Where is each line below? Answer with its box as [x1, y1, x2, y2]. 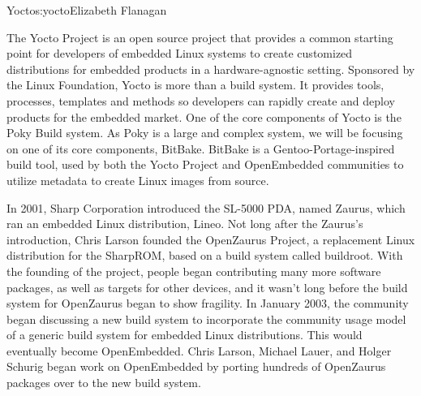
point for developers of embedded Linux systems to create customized [6, 45, 353, 62]
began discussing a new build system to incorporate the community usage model [6, 310, 406, 327]
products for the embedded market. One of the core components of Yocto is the [6, 108, 402, 125]
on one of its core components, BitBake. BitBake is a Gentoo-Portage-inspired [6, 140, 395, 157]
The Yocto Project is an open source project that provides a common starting [6, 28, 393, 45]
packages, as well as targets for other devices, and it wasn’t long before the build [6, 278, 408, 295]
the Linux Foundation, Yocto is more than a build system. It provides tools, [6, 76, 384, 93]
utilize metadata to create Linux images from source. [6, 171, 269, 188]
